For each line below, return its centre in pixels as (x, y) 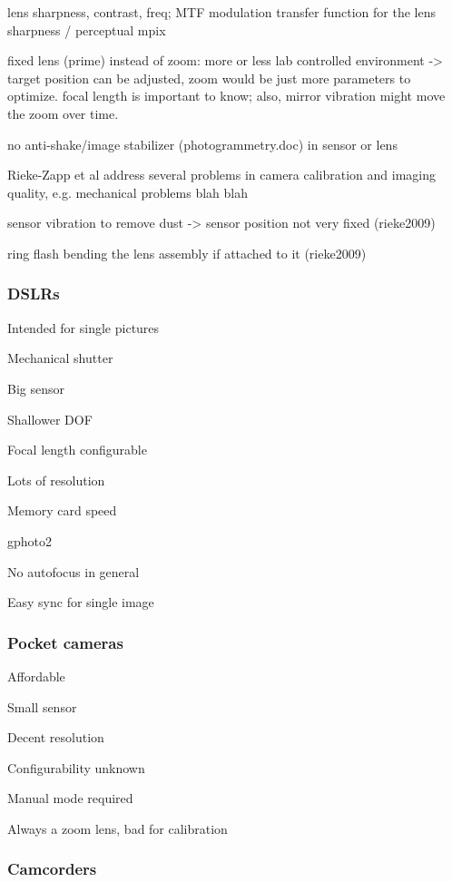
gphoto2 (30, 540)
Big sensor (36, 388)
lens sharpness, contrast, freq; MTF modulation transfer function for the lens (221, 12)
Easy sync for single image (81, 602)
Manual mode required (70, 798)
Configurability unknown (76, 767)
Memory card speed (62, 510)
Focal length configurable (77, 450)
